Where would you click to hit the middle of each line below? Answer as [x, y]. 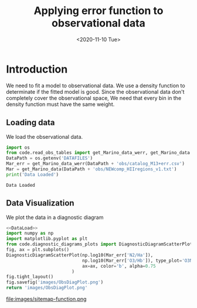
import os [18, 148]
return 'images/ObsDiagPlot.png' [47, 288]
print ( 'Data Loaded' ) [33, 174]
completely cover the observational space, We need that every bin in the [94, 98]
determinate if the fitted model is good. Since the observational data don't [95, 91]
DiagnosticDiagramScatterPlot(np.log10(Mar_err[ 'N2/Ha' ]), [80, 255]
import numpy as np [30, 233]
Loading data [30, 123]
